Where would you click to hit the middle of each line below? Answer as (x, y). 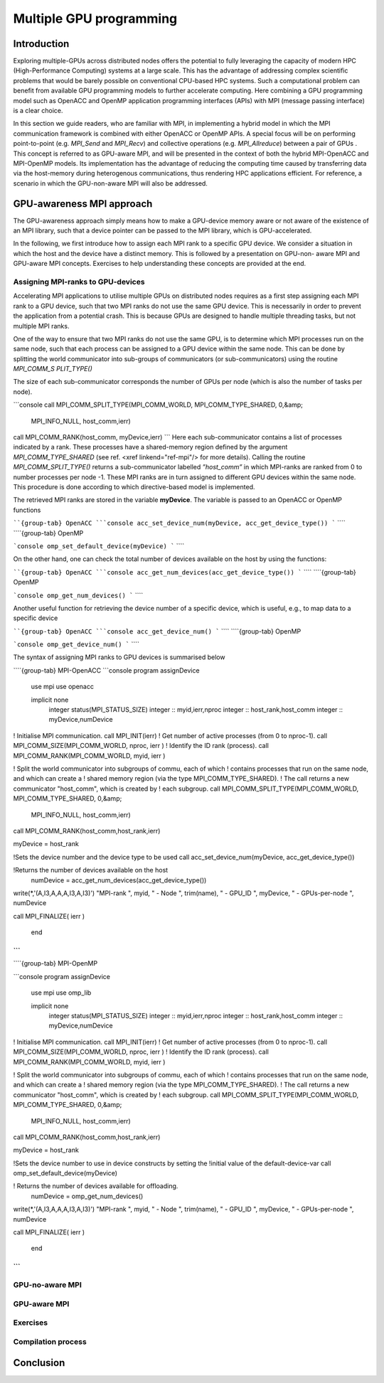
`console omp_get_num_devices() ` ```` (78, 595)
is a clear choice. (38, 111)
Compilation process (50, 1342)
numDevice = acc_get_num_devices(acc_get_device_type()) (119, 880)
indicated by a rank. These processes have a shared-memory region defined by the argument (150, 447)
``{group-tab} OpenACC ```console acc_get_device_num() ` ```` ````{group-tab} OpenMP (157, 631)
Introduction (41, 44)
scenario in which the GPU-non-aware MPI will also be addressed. (110, 183)
